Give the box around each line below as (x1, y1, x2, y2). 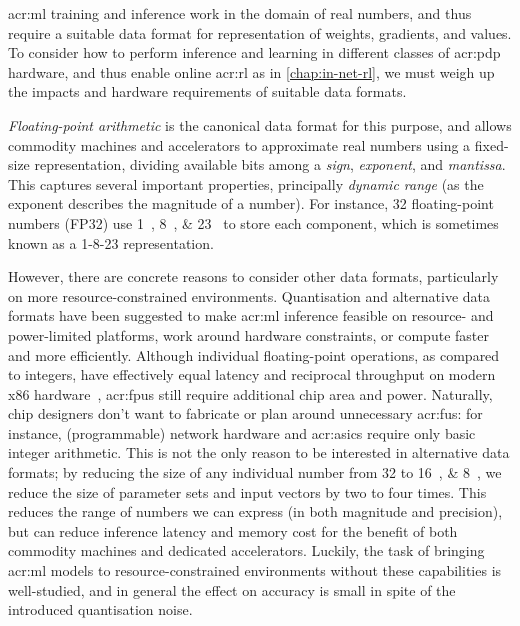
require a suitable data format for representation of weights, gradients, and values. (8, 22, 512, 43)
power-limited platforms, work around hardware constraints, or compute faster (8, 324, 489, 345)
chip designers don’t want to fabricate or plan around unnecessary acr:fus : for (8, 403, 483, 424)
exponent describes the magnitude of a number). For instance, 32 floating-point (8, 193, 494, 214)
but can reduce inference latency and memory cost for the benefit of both (8, 520, 458, 541)
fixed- (474, 134, 509, 155)
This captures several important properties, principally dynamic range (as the (8, 173, 484, 194)
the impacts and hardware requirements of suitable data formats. (8, 81, 407, 102)
